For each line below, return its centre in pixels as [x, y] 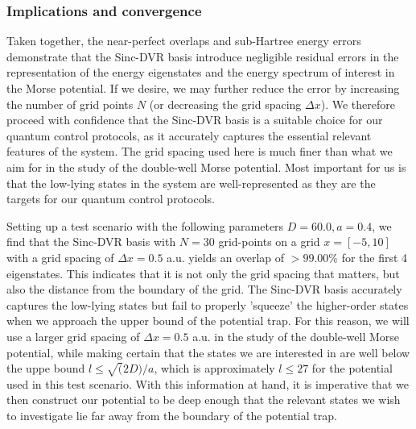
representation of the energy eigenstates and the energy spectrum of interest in [201, 72]
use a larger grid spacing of [73, 336]
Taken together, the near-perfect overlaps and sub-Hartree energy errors [184, 41]
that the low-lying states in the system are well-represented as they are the [191, 183]
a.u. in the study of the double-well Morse [296, 336]
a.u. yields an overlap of [226, 257]
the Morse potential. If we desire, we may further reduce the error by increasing [203, 88]
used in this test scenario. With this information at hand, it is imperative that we [208, 383]
